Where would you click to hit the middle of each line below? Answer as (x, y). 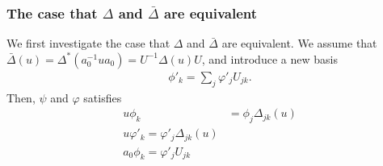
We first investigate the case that (88, 43)
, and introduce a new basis (269, 58)
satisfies (103, 97)
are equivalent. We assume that (299, 43)
